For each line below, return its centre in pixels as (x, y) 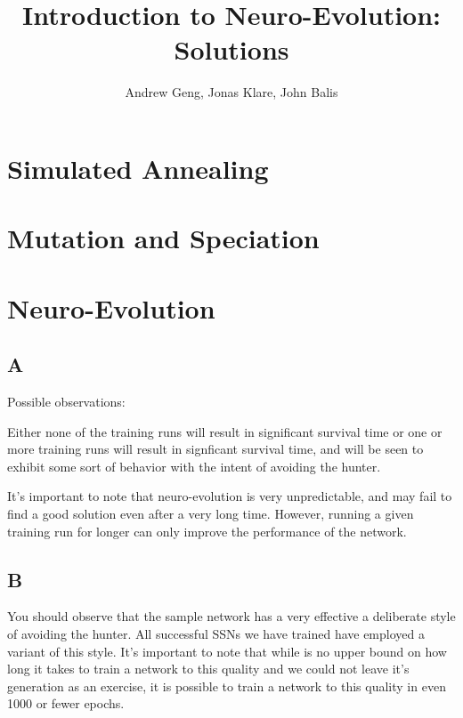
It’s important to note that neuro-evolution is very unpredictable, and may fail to (230, 496)
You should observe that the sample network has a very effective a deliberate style (231, 616)
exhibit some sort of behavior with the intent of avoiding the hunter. (194, 466)
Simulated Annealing (138, 168)
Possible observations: (66, 402)
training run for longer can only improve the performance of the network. (207, 531)
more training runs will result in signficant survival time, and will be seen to (215, 449)
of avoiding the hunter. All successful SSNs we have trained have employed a (216, 633)
